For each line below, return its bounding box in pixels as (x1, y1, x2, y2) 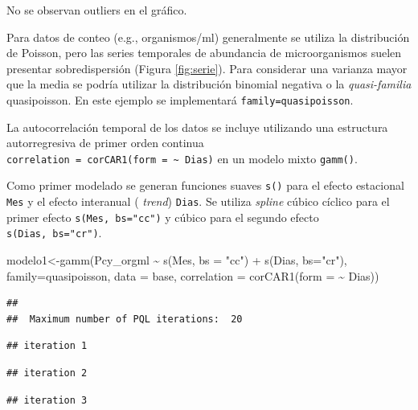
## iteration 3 (6, 394, 88, 406)
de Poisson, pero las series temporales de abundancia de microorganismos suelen (6, 44, 402, 61)
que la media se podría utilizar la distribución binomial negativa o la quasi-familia (6, 76, 412, 92)
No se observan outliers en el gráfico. (6, 2, 187, 18)
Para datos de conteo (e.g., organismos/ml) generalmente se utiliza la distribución (6, 28, 410, 45)
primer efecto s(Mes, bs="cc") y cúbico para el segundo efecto (6, 208, 319, 225)
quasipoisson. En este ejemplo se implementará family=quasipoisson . (6, 91, 354, 108)
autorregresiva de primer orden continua (6, 134, 204, 151)
